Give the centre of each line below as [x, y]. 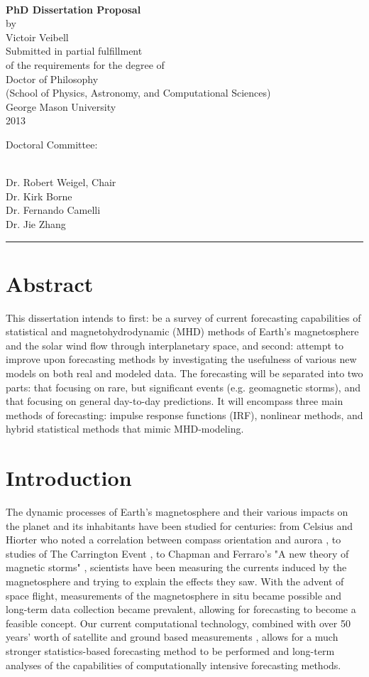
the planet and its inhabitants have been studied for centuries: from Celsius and [180, 525]
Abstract [50, 283]
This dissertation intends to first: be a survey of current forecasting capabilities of [183, 317]
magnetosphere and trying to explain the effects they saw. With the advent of [175, 581]
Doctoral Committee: [52, 144]
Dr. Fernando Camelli [53, 210]
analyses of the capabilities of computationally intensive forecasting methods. [174, 665]
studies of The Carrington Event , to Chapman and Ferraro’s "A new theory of [177, 553]
